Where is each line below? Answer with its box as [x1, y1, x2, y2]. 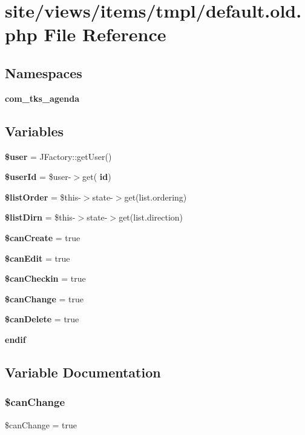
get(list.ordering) [124, 190, 187, 203]
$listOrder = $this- [5, 190, 81, 203]
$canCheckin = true [5, 272, 86, 285]
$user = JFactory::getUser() [5, 150, 112, 162]
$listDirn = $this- [5, 211, 76, 224]
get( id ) [82, 170, 111, 183]
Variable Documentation [5, 362, 161, 381]
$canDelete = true [5, 313, 79, 325]
